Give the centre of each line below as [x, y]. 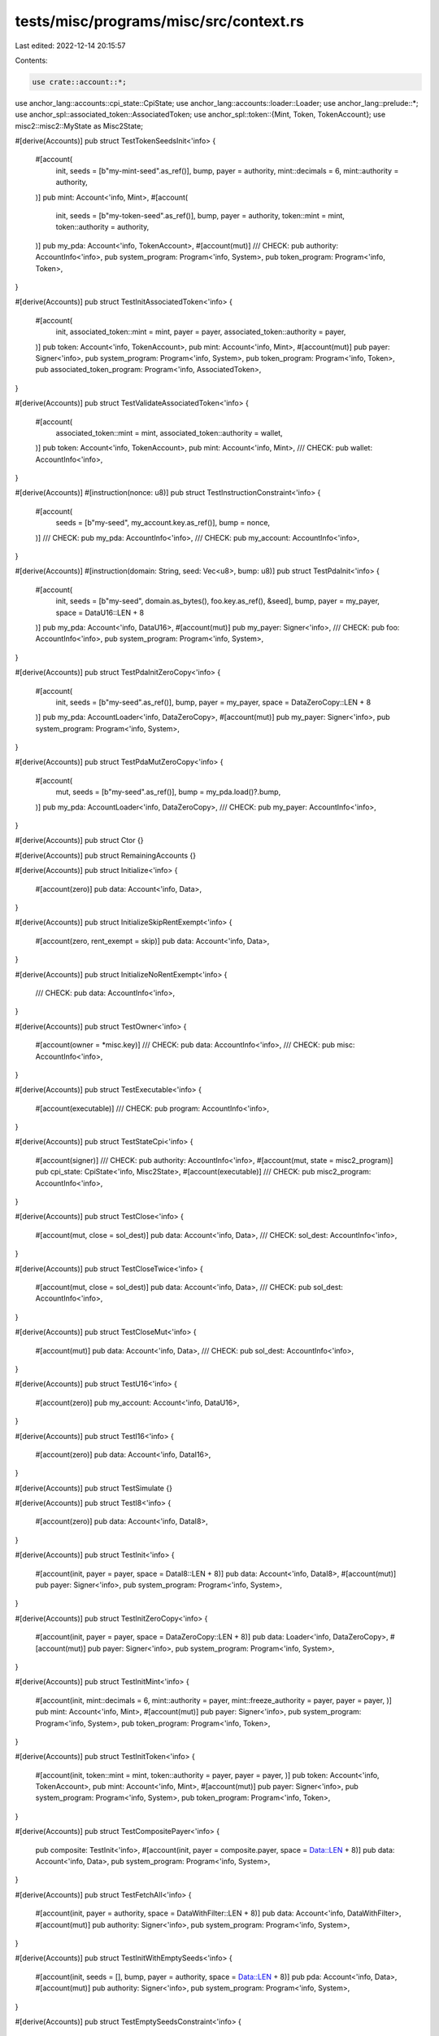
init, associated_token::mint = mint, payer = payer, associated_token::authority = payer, [201, 332]
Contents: [31, 60]
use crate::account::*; [80, 82]
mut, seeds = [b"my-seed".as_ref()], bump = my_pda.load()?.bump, [168, 792]
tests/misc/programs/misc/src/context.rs [160, 21]
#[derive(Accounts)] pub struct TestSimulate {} [93, 1488]
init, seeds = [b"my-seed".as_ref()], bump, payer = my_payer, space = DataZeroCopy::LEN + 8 [213, 702]
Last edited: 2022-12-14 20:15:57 [70, 46]
